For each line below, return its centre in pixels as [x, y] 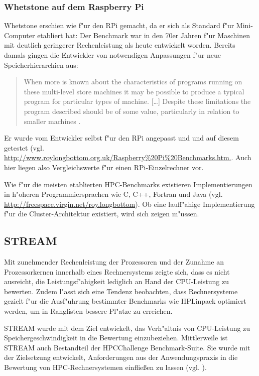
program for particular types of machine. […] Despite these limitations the [137, 101]
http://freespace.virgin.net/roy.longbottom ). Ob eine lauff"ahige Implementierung [129, 204]
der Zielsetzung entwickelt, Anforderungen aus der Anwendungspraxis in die [121, 357]
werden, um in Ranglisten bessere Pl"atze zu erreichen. [88, 311]
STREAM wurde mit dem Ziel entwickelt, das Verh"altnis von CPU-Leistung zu [127, 328]
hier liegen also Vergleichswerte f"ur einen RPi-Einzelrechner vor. [104, 167]
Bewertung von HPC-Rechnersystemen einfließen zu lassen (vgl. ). [105, 367]
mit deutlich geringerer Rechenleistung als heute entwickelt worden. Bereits [120, 45]
